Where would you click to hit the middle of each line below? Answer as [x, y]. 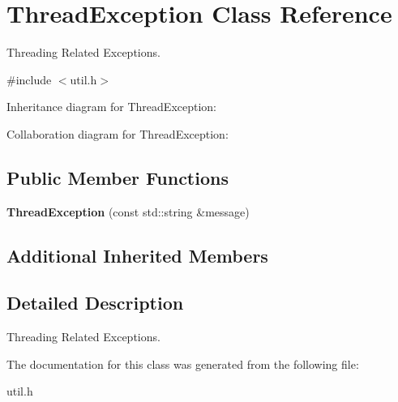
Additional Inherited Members [137, 255]
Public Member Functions [118, 177]
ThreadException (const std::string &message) [128, 211]
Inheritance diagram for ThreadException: [111, 107]
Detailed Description [95, 303]
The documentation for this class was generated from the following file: [183, 364]
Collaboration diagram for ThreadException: [118, 133]
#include [29, 79]
